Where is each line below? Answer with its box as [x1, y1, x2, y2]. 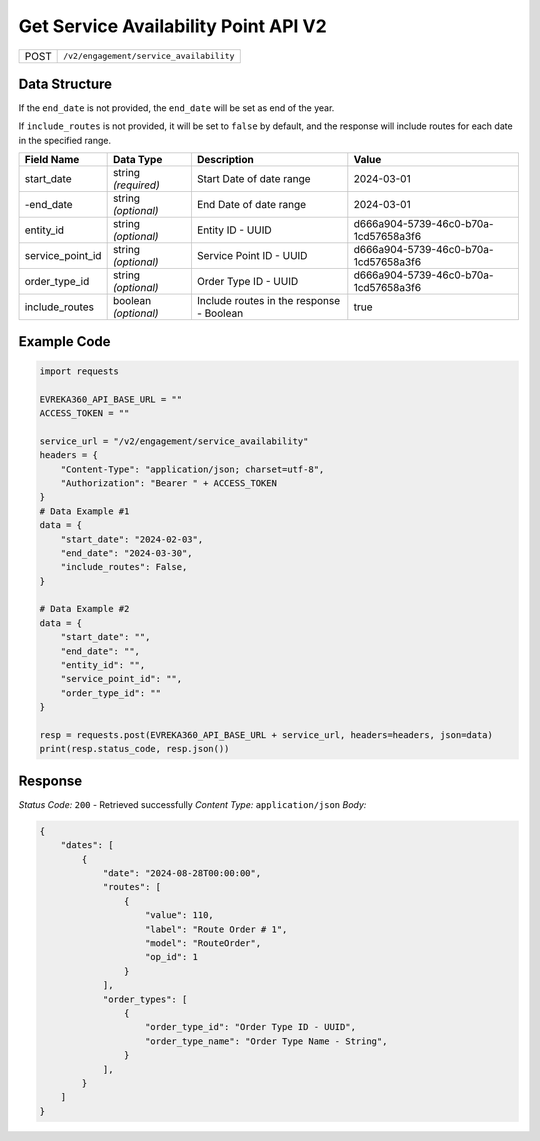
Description [196, 153, 254, 167]
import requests [39, 365, 120, 377]
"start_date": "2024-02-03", [60, 533, 204, 545]
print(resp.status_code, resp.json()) [39, 743, 230, 755]
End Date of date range [196, 198, 307, 212]
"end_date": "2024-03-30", [60, 547, 194, 559]
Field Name [24, 153, 80, 167]
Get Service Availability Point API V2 [18, 15, 327, 37]
